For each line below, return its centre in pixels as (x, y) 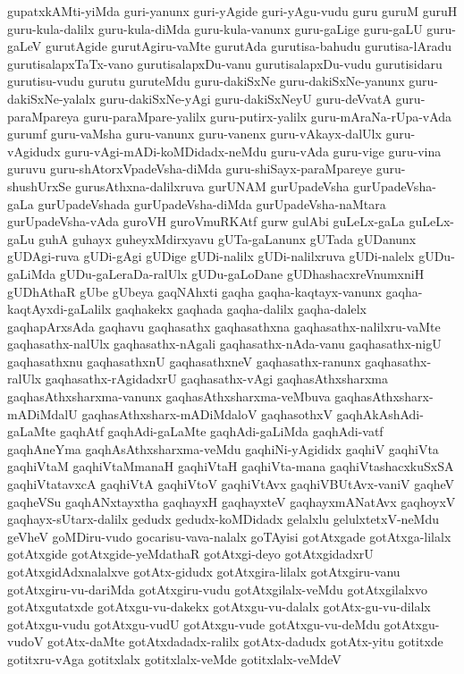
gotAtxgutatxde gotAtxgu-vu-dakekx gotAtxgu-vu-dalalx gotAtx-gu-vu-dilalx (219, 607)
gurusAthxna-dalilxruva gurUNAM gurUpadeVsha (212, 185)
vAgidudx (34, 151)
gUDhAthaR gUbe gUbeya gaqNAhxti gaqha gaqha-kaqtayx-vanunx (194, 291)
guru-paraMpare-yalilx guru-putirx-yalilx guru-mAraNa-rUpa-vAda (268, 116)
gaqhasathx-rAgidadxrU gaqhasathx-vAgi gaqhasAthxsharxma (216, 379)
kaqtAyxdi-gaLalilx (59, 309)
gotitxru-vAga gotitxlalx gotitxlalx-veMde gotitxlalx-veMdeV (174, 658)
